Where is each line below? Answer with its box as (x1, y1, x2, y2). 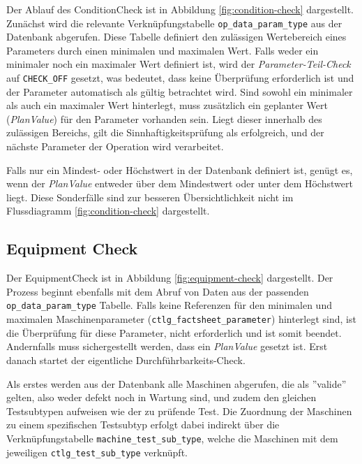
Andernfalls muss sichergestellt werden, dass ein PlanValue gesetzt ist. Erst (6, 339, 328, 354)
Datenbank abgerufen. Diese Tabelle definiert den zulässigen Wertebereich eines (6, 29, 347, 44)
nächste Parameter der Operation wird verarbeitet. (6, 139, 224, 154)
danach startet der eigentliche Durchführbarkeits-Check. (6, 352, 246, 367)
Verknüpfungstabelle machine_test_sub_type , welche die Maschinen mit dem (6, 430, 338, 445)
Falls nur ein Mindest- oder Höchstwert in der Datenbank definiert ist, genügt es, (6, 162, 353, 177)
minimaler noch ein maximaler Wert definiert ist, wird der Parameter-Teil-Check (6, 57, 351, 71)
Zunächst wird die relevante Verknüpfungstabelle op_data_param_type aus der (6, 15, 342, 30)
